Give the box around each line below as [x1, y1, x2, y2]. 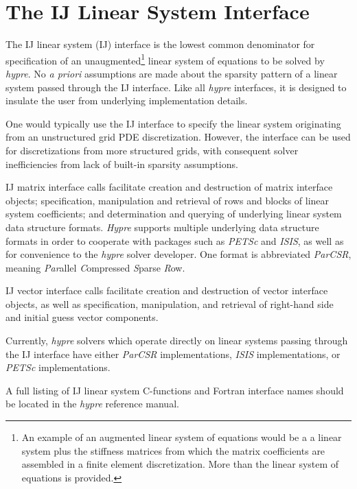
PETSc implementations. [5, 360, 111, 374]
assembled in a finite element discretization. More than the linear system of [21, 457, 339, 471]
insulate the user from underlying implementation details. [5, 93, 248, 108]
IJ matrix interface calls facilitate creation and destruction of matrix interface [5, 180, 333, 194]
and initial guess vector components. [5, 310, 159, 324]
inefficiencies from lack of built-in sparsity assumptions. [5, 156, 238, 171]
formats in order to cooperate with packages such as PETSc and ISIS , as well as [5, 233, 344, 248]
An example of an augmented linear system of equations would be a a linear [21, 430, 342, 444]
